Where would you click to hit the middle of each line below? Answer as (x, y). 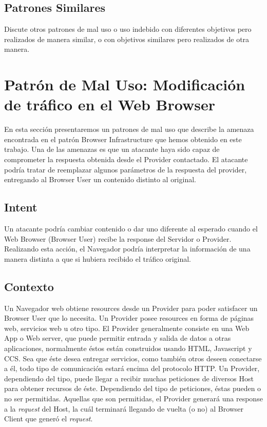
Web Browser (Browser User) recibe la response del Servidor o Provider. (118, 238)
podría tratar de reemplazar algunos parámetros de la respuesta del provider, (126, 169)
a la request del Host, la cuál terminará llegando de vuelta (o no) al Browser (124, 408)
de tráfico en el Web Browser (110, 104)
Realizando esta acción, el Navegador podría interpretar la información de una (127, 249)
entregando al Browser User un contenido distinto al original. (100, 179)
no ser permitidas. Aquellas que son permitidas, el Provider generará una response (133, 398)
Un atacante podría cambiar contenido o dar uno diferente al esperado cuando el (131, 229)
